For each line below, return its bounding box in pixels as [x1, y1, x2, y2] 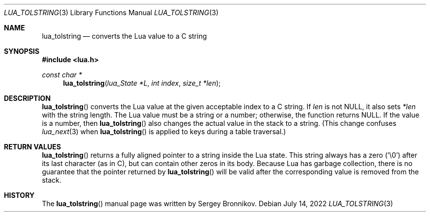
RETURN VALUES [4, 143, 61, 151]
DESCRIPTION [4, 94, 51, 102]
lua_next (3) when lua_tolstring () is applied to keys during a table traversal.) [42, 127, 286, 136]
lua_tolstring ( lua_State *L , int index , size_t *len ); [63, 79, 221, 87]
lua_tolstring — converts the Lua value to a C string [42, 32, 207, 40]
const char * [42, 71, 82, 79]
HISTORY [4, 191, 35, 199]
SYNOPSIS [4, 47, 40, 55]
